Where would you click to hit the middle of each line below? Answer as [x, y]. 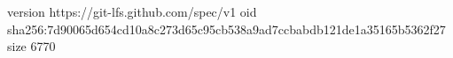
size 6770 [31, 46]
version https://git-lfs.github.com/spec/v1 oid [132, 11]
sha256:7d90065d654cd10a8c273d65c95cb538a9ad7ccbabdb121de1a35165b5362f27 [226, 29]
